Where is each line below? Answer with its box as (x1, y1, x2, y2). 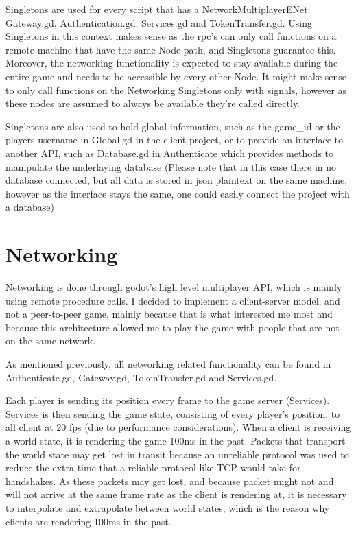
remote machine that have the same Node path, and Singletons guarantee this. (5, 42, 336, 56)
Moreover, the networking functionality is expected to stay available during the (5, 56, 338, 70)
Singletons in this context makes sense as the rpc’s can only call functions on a (5, 29, 337, 43)
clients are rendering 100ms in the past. (5, 514, 171, 528)
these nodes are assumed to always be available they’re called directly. (5, 96, 300, 110)
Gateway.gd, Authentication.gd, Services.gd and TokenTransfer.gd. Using (5, 15, 312, 29)
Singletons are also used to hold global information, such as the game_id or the (5, 119, 340, 133)
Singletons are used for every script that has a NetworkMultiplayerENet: (5, 2, 311, 16)
